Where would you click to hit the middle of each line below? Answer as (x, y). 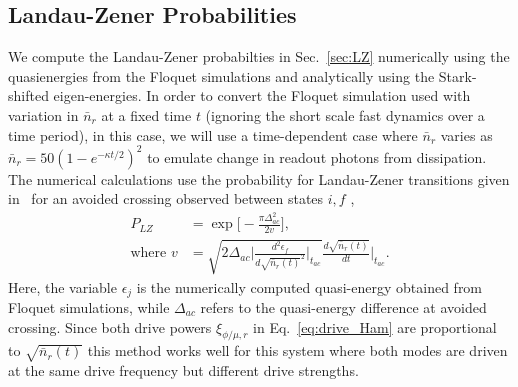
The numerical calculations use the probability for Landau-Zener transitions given (259, 178)
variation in (43, 114)
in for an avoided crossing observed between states (166, 198)
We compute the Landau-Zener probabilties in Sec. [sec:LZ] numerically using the (259, 56)
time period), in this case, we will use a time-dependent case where (213, 134)
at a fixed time (146, 114)
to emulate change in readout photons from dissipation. (317, 156)
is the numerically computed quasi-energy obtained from (309, 286)
